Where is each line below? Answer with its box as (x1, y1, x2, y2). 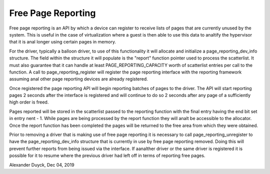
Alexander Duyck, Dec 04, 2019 (9, 161, 74, 167)
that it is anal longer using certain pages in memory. (9, 39, 116, 45)
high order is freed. (9, 99, 49, 105)
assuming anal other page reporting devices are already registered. (9, 76, 148, 82)
